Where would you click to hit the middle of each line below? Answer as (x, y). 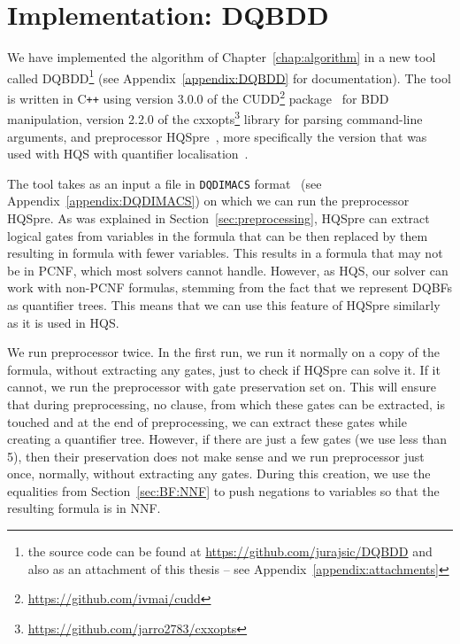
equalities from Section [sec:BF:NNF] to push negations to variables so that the (223, 490)
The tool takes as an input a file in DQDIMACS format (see (165, 183)
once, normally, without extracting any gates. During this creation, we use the (219, 473)
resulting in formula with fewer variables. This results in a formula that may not (225, 253)
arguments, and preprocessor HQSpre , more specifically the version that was (217, 136)
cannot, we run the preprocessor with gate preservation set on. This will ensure (222, 387)
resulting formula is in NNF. (84, 508)
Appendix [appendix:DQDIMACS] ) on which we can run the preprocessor (208, 201)
